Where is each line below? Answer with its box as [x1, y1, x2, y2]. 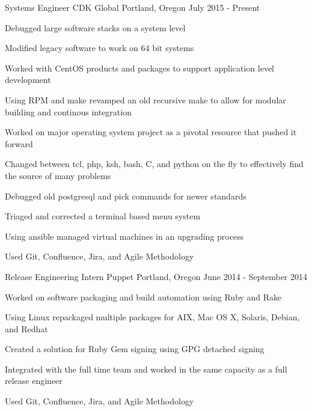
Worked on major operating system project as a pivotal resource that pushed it [5, 126, 297, 138]
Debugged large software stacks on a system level [5, 21, 186, 34]
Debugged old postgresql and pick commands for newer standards [5, 189, 246, 202]
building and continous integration [5, 105, 132, 118]
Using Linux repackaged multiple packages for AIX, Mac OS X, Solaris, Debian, [5, 311, 300, 323]
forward [5, 137, 33, 150]
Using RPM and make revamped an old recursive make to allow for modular [5, 93, 286, 106]
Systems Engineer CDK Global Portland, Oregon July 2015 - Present [5, 1, 260, 13]
